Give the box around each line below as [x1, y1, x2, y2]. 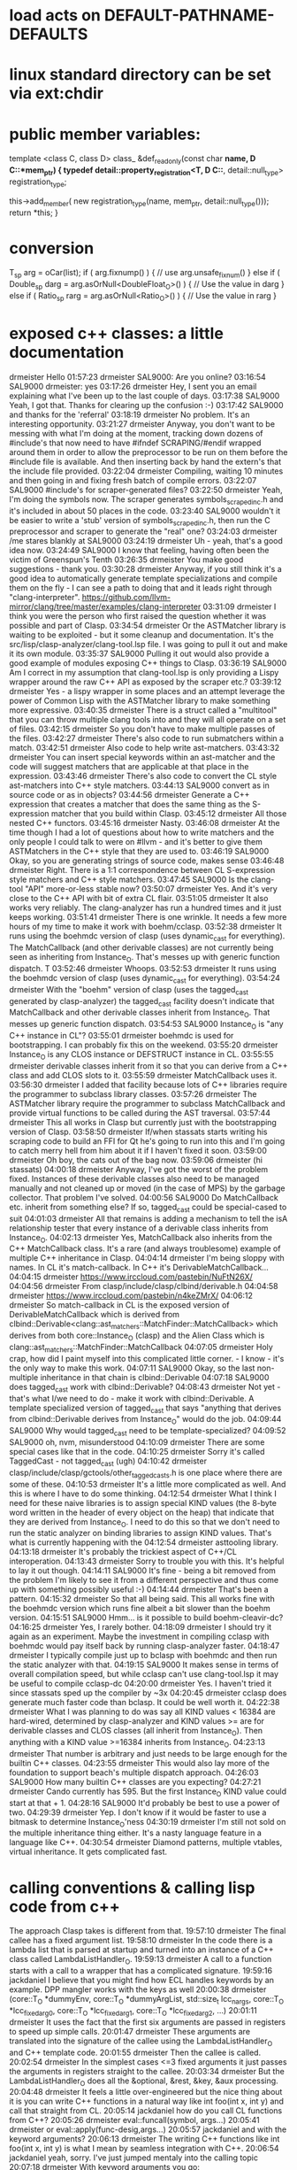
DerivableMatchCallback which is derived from [9, 1309, 179, 1320]
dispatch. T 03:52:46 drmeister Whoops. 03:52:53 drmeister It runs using [9, 962, 277, 974]
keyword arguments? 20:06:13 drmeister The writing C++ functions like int [9, 2134, 280, 2144]
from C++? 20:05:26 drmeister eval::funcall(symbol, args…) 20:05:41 [9, 2115, 261, 2126]
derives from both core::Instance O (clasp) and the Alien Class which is [9, 1330, 265, 1342]
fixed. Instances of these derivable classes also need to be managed [9, 1173, 260, 1184]
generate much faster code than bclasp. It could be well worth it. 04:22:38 [9, 1697, 280, 1708]
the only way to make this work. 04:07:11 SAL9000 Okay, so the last [9, 1363, 255, 1373]
